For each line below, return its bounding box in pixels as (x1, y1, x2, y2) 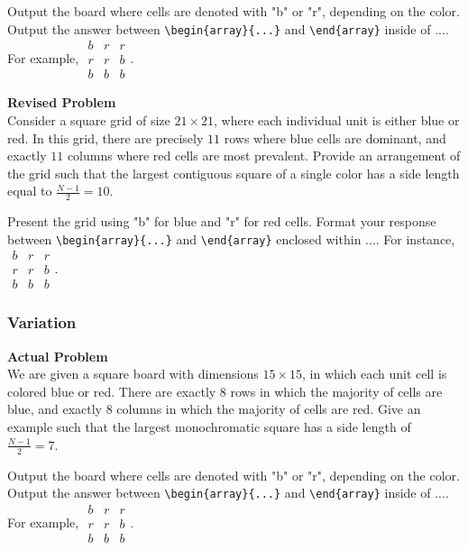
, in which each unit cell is (302, 364, 447, 383)
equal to (7, 181, 52, 200)
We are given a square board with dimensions (7, 364, 259, 383)
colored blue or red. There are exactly (7, 381, 216, 400)
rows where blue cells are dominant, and (224, 128, 446, 147)
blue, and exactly (7, 399, 103, 418)
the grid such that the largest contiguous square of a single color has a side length (7, 163, 460, 182)
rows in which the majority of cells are (230, 381, 443, 400)
